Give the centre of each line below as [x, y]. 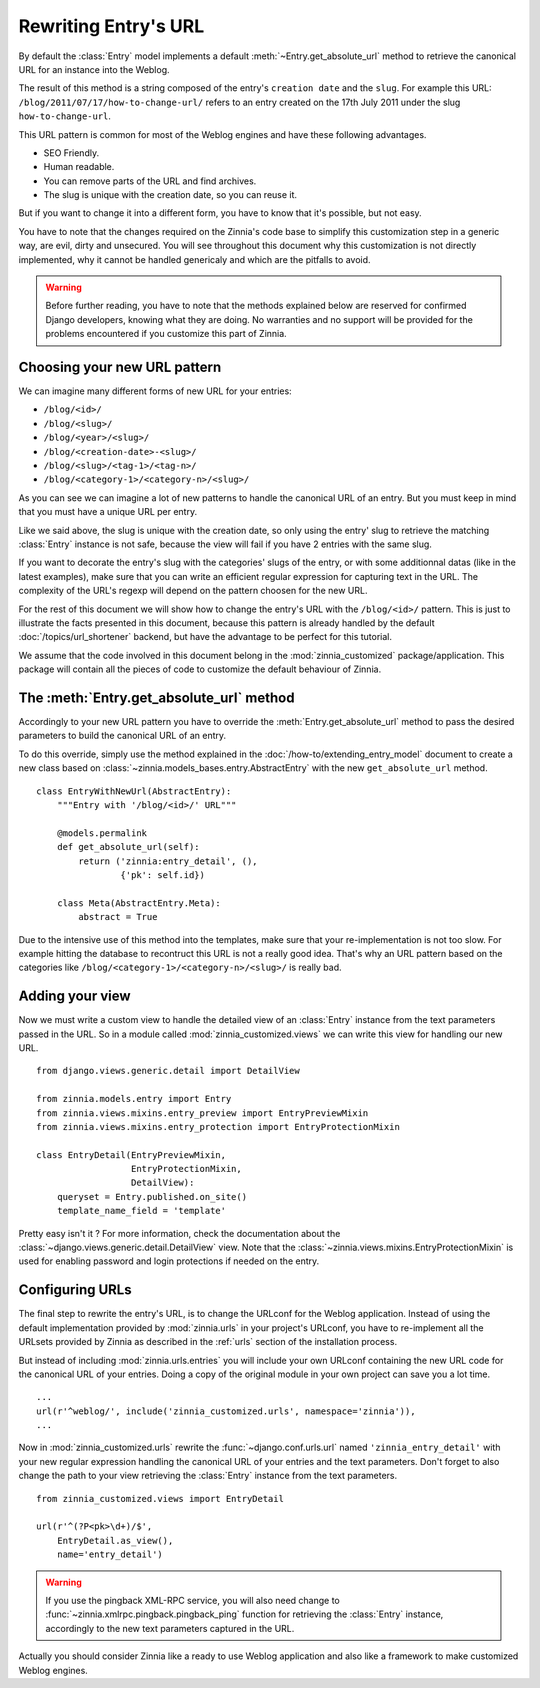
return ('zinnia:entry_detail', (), [168, 861]
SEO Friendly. [71, 152]
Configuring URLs [75, 1290]
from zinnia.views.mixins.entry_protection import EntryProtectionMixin [218, 1126]
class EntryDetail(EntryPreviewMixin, [131, 1154]
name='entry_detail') [110, 1554]
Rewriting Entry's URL [111, 26]
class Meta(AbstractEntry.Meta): [139, 903]
